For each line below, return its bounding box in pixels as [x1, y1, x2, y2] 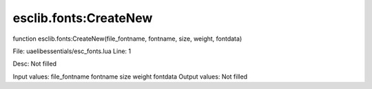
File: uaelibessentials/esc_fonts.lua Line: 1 [12, 47, 131, 55]
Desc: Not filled [12, 59, 57, 68]
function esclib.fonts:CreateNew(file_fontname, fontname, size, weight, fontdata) [12, 34, 242, 43]
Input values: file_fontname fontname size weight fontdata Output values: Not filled [12, 72, 248, 81]
